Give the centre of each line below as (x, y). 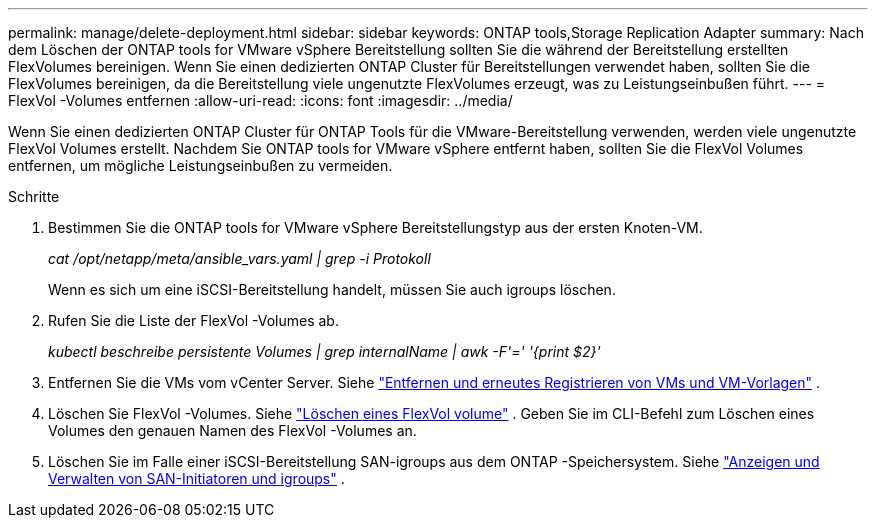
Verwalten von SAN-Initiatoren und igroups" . (196, 478)
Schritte (34, 196)
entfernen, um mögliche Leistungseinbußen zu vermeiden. (200, 165)
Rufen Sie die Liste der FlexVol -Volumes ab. (193, 320)
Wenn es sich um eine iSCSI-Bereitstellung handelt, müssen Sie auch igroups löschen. (332, 289)
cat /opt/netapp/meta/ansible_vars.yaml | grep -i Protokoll (239, 258)
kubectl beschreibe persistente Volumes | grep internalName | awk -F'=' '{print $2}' (324, 351)
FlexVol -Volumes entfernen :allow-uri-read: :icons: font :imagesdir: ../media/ (260, 100)
